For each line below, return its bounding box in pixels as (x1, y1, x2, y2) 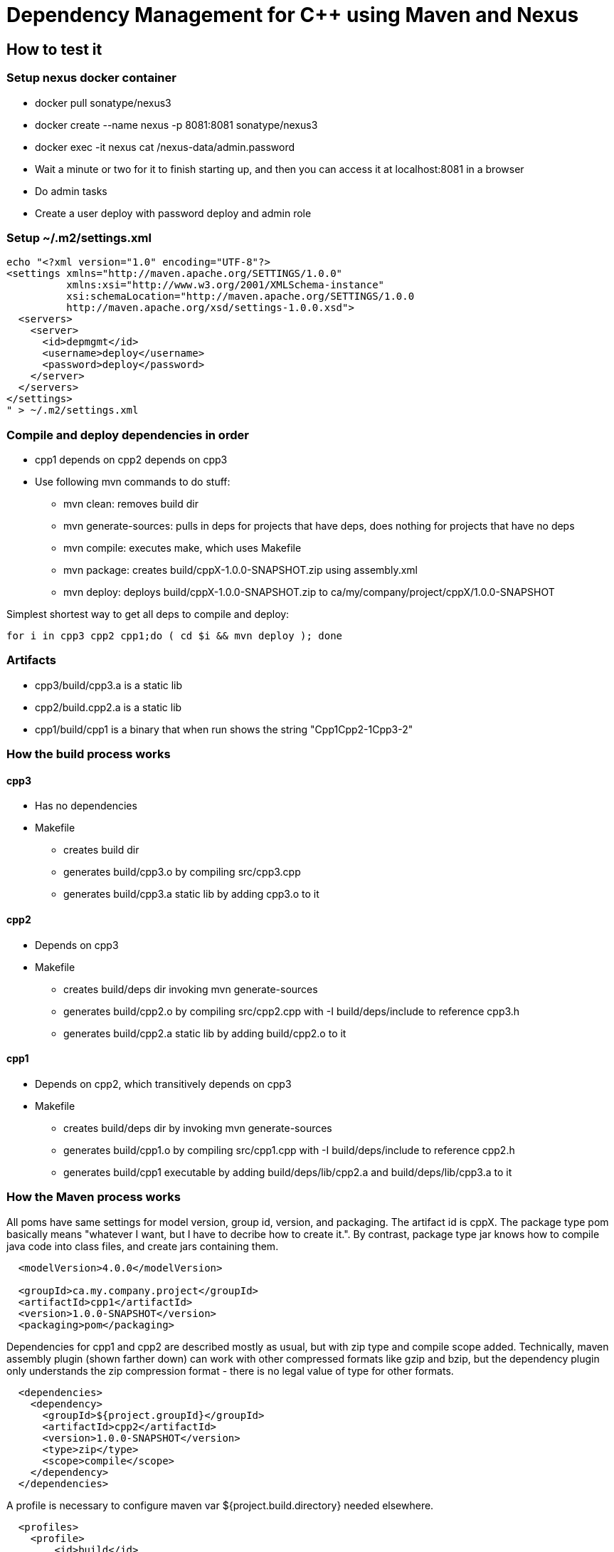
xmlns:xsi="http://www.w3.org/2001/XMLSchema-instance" (66, 279, 385, 291)
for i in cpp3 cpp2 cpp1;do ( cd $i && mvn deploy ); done (6, 630, 343, 642)
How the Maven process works (6, 1190, 181, 1205)
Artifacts (6, 653, 56, 668)
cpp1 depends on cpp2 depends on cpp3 (35, 453, 228, 466)
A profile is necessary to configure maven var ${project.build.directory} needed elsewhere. (6, 1499, 434, 1511)
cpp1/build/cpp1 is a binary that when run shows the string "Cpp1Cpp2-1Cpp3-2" (35, 723, 413, 735)
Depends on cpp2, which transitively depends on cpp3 (35, 1077, 292, 1090)
